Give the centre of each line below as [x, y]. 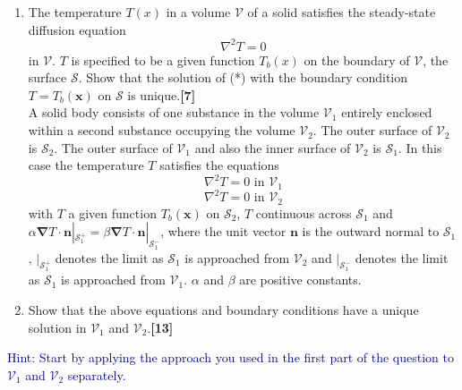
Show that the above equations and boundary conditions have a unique [223, 309]
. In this [420, 147]
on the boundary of [357, 59]
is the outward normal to [371, 231]
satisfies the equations [219, 165]
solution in [57, 327]
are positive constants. [300, 280]
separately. [97, 374]
